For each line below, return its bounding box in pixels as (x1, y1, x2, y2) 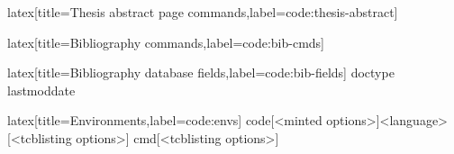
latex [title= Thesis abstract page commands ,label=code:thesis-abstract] (7, 3, 398, 21)
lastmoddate (7, 80, 76, 99)
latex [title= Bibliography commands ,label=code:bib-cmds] (7, 32, 325, 51)
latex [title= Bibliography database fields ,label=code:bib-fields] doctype (7, 63, 395, 82)
